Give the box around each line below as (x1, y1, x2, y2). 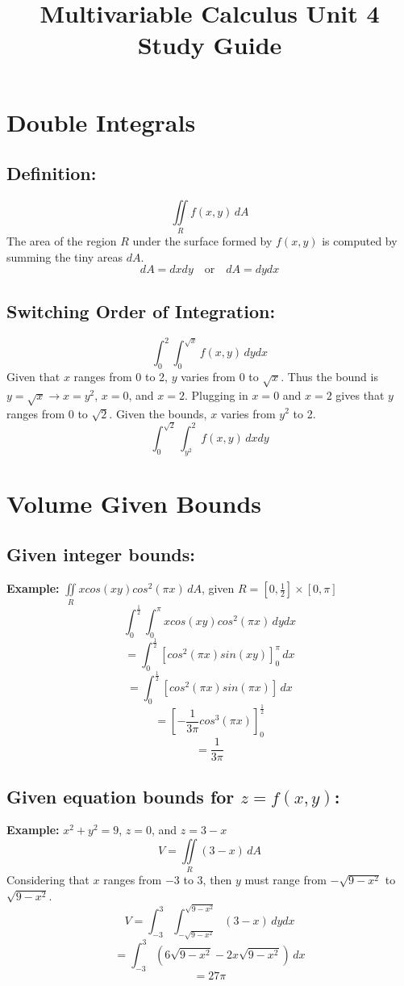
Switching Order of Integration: (6, 298, 276, 323)
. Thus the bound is (281, 367, 378, 384)
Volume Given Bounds (6, 486, 261, 519)
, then (202, 871, 232, 888)
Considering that (6, 871, 90, 888)
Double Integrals (6, 105, 196, 138)
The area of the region (6, 233, 117, 250)
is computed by (322, 233, 398, 250)
